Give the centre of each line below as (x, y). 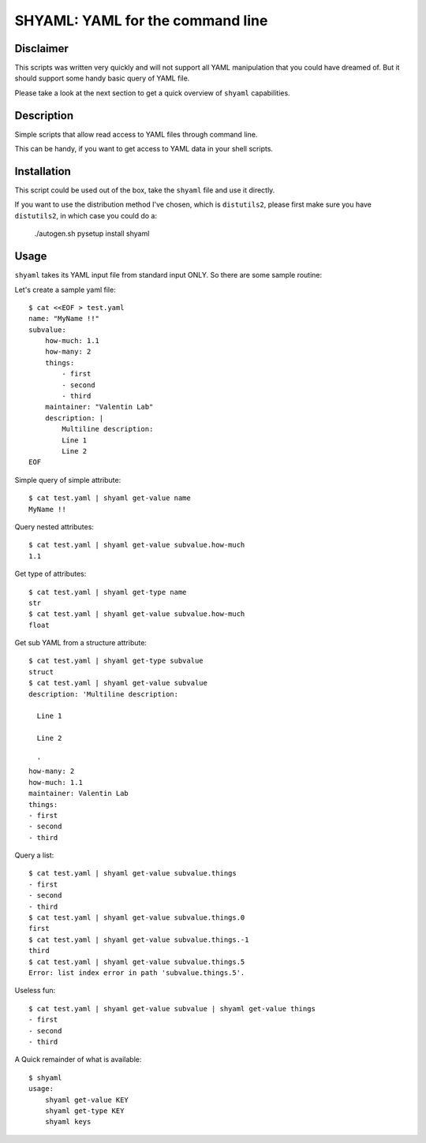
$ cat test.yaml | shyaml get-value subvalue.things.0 (137, 918)
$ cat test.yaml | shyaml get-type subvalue (116, 661)
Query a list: (34, 855)
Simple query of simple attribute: (68, 480)
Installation (43, 171)
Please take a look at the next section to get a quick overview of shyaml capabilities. (153, 93)
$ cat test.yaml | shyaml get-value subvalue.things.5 (137, 962)
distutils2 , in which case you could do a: (86, 215)
